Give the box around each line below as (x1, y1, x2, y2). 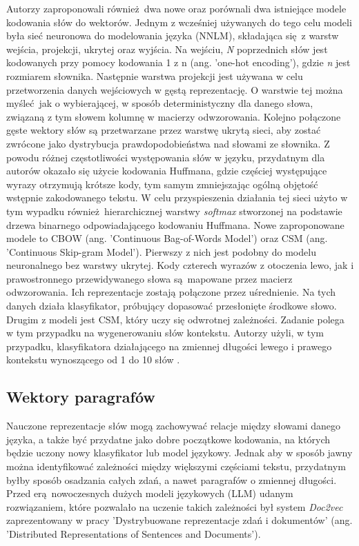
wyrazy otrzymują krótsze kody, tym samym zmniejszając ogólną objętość (6, 176, 318, 191)
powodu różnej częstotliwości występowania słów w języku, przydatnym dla (6, 150, 325, 164)
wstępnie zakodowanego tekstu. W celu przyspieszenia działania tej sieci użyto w (6, 190, 348, 205)
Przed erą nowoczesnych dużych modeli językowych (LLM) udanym (6, 486, 293, 501)
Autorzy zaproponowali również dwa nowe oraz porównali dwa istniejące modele (6, 1, 347, 15)
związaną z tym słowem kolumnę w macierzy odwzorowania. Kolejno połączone (6, 109, 341, 123)
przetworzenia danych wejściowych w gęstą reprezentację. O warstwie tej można (6, 82, 343, 97)
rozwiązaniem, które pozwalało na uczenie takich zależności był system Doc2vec (6, 499, 343, 514)
